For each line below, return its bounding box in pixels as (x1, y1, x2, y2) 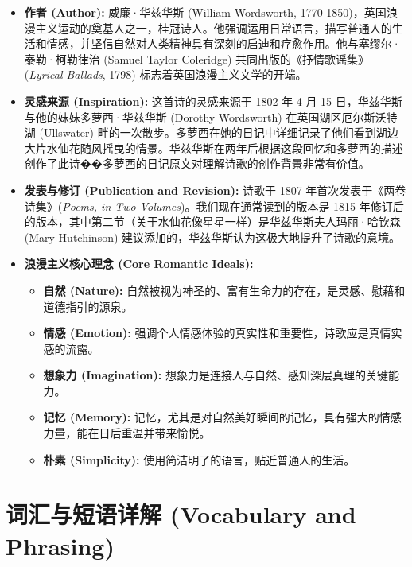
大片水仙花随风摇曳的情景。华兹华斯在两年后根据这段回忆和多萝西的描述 (24, 139, 403, 156)
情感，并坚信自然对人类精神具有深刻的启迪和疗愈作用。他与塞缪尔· (46, 35, 401, 52)
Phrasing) (6, 529, 115, 561)
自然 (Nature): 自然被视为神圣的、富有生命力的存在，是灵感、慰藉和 (43, 282, 406, 298)
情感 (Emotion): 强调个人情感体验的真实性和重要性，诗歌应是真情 (43, 324, 391, 341)
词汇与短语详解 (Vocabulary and (6, 498, 356, 530)
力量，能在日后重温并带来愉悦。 (43, 425, 211, 441)
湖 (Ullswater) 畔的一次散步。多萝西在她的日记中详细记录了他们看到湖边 (24, 124, 398, 141)
